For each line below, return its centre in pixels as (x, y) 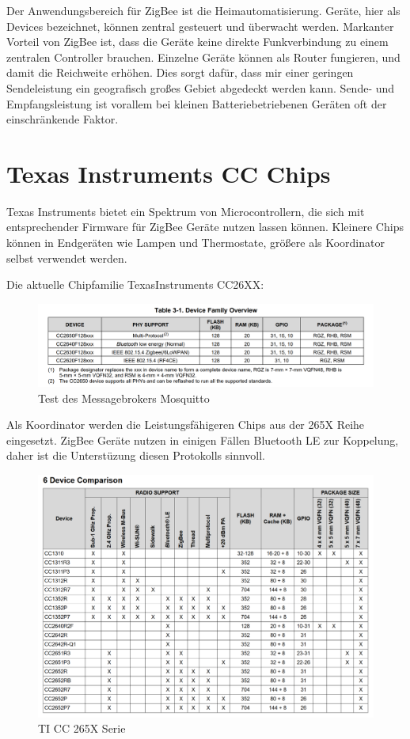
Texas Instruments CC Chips (169, 173)
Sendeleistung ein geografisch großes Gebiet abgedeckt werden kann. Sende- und (201, 87)
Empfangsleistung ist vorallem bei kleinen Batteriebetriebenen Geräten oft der (197, 103)
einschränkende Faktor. (63, 119)
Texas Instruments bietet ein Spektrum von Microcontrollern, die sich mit (186, 211)
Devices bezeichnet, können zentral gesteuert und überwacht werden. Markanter (200, 26)
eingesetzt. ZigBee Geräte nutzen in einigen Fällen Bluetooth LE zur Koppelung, (203, 440)
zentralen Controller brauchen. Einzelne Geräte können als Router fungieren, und (203, 57)
